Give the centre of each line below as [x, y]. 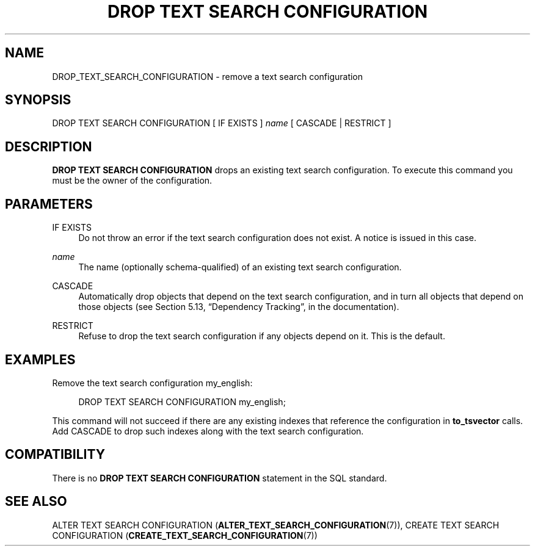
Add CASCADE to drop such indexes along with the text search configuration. [208, 431]
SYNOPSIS [38, 100]
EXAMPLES [40, 359]
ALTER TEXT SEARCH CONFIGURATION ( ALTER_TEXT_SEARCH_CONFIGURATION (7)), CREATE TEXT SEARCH [276, 525]
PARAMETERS [49, 204]
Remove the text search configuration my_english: [152, 383]
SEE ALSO [36, 502]
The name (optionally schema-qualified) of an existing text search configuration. [240, 267]
